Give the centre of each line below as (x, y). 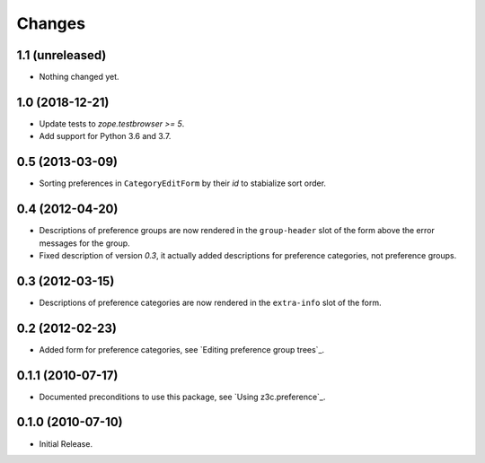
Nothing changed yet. (79, 77)
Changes (51, 23)
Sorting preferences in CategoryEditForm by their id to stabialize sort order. (183, 183)
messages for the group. (84, 243)
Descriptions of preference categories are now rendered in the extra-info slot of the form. (210, 302)
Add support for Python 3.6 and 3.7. (105, 136)
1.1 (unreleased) (62, 55)
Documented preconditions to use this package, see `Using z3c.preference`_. (182, 397)
